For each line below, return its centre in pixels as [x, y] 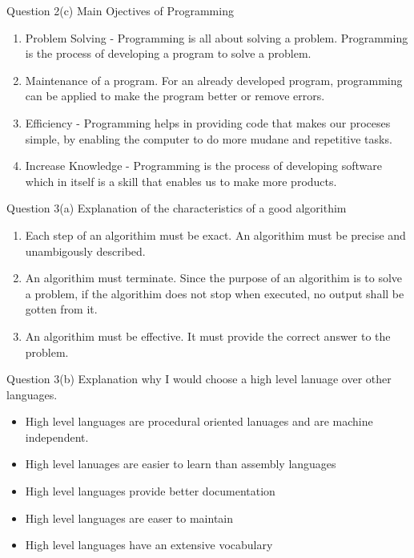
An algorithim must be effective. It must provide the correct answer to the [208, 336]
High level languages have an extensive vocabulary [149, 545]
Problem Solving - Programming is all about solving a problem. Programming [217, 37]
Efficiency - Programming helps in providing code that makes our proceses [208, 122]
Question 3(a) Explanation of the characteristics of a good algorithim [177, 208]
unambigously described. [85, 251]
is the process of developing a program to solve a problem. [168, 53]
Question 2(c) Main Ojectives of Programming [120, 10]
